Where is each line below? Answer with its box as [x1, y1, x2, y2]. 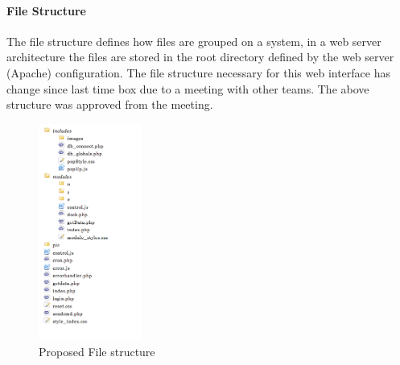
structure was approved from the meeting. [6, 96, 213, 113]
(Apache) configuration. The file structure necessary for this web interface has [6, 64, 390, 81]
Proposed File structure [39, 342, 155, 359]
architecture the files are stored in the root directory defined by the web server [6, 48, 394, 65]
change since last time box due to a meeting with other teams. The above [6, 80, 369, 97]
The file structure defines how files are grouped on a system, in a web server [6, 32, 381, 49]
